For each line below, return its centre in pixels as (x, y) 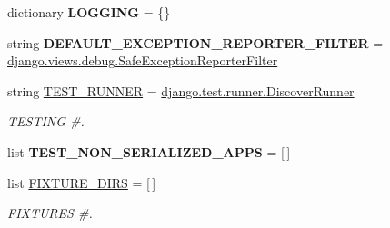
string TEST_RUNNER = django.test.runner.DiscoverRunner (181, 90)
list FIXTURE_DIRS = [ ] (82, 182)
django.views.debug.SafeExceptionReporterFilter (143, 60)
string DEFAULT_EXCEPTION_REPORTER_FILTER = (195, 42)
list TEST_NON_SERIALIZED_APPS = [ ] (149, 151)
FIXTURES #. (50, 213)
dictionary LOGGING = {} (89, 12)
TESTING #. (46, 121)
